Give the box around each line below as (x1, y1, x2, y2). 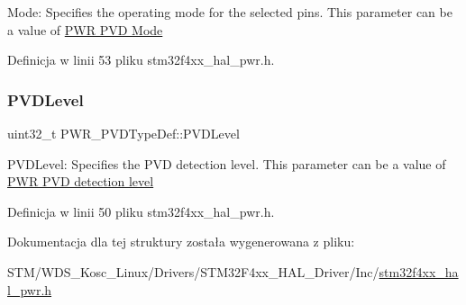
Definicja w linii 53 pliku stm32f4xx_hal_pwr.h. (7, 50, 275, 69)
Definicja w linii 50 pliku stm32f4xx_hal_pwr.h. (7, 202, 275, 220)
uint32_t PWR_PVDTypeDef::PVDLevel (7, 124, 240, 142)
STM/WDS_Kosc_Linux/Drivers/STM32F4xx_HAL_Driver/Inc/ (7, 262, 379, 281)
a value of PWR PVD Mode (7, 20, 163, 39)
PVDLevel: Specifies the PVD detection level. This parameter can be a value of (7, 154, 446, 173)
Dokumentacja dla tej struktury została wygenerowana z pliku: (7, 232, 355, 251)
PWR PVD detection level (7, 172, 154, 191)
